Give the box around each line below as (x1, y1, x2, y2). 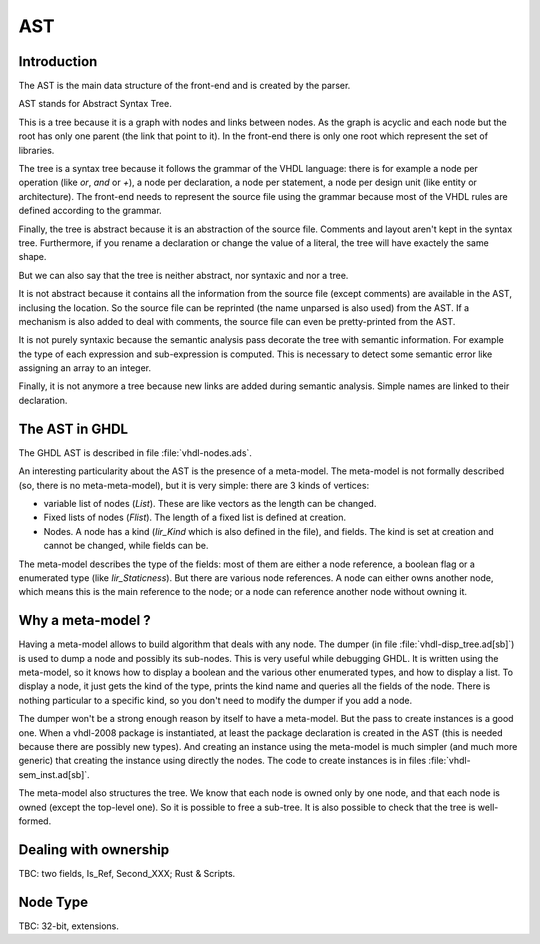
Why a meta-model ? (18, 612, 151, 629)
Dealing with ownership (18, 841, 170, 858)
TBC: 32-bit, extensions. (18, 920, 120, 932)
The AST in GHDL (18, 420, 129, 437)
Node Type (18, 893, 89, 910)
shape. (18, 251, 47, 263)
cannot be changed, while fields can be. (43, 540, 209, 552)
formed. (18, 815, 52, 827)
